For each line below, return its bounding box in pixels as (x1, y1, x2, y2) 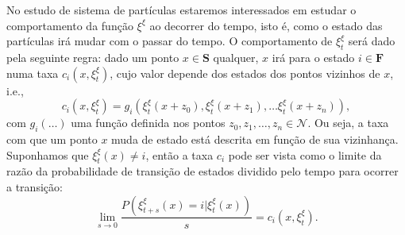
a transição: (6, 178, 63, 195)
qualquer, (213, 48, 259, 65)
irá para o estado (272, 48, 355, 65)
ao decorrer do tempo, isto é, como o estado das (149, 17, 383, 33)
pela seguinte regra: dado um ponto (6, 48, 179, 65)
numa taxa (6, 64, 59, 81)
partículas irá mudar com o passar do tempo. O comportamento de (6, 33, 333, 49)
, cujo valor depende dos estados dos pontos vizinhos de (110, 64, 380, 81)
